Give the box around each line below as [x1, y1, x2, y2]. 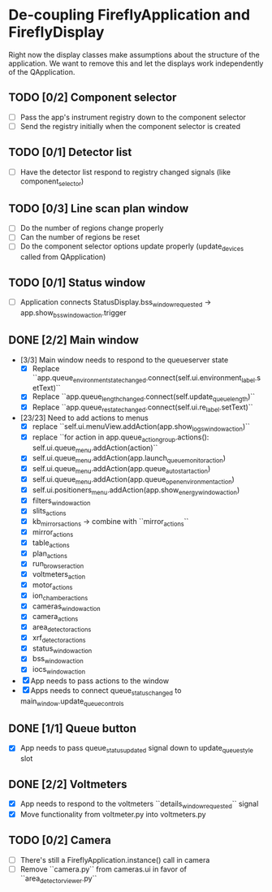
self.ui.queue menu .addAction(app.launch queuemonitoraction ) [32, 453, 226, 465]
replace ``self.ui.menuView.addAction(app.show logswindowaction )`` [32, 421, 250, 433]
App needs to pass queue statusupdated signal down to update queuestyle [19, 743, 254, 755]
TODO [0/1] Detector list [8, 145, 132, 159]
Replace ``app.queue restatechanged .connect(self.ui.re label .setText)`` [32, 402, 253, 414]
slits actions [32, 506, 67, 517]
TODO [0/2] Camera [8, 834, 112, 847]
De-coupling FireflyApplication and [8, 6, 250, 24]
